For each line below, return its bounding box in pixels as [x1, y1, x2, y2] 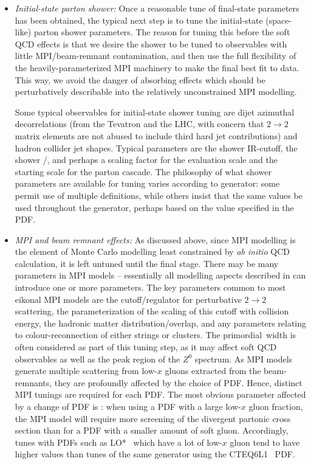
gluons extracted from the [165, 364, 261, 377]
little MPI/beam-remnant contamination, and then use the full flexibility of [15, 49, 296, 62]
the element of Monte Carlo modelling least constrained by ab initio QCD [15, 245, 290, 258]
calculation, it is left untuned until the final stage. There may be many [15, 257, 279, 269]
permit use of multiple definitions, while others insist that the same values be [15, 189, 302, 201]
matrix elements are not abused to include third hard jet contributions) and [15, 129, 298, 142]
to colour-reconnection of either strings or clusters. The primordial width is [15, 328, 296, 341]
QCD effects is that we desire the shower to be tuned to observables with [15, 37, 287, 50]
